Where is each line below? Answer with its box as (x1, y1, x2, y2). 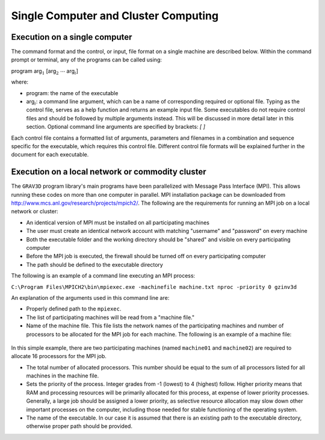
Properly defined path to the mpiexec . (26, 305, 122, 312)
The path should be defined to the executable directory (26, 261, 164, 268)
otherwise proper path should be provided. (26, 423, 132, 430)
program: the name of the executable (26, 89, 119, 96)
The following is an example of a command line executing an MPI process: (11, 272, 196, 279)
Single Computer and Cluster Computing (11, 9, 219, 22)
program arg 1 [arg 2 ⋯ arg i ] (11, 67, 78, 76)
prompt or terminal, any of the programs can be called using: (11, 56, 162, 63)
